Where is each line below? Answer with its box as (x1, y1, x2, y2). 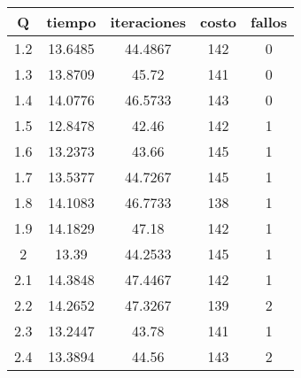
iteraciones (110, 12, 187, 32)
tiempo (46, 12, 96, 32)
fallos (251, 12, 288, 32)
